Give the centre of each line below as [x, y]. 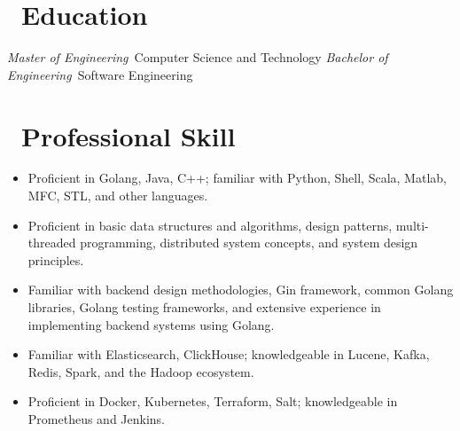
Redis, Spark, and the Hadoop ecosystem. [141, 371]
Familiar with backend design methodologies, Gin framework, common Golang [241, 290]
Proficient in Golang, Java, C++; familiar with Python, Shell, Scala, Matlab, [237, 178]
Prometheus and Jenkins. [97, 418]
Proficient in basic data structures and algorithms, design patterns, [210, 225]
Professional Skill [129, 135]
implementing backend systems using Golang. [151, 324]
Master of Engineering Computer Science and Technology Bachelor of [198, 57]
